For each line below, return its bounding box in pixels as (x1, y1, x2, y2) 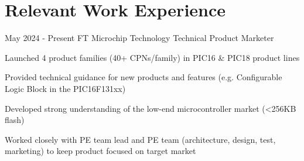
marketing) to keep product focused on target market (5, 145, 196, 157)
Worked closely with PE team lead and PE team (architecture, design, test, (5, 133, 276, 145)
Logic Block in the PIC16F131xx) (5, 82, 126, 94)
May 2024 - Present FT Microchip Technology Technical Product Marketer (5, 32, 274, 44)
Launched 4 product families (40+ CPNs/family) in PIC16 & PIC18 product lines (5, 51, 300, 63)
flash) (5, 114, 25, 126)
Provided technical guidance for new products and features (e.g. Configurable (5, 71, 282, 83)
